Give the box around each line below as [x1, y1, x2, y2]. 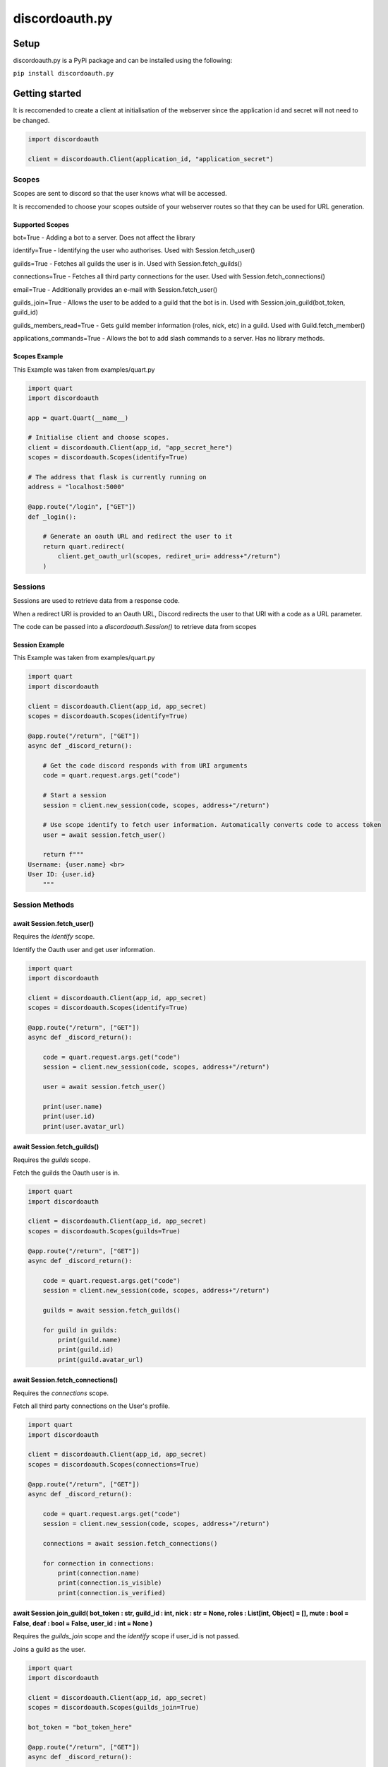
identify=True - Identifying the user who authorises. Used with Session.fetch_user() [13, 246, 255, 254]
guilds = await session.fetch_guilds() [42, 1306, 181, 1314]
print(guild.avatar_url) [57, 1356, 144, 1363]
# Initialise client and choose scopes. [28, 433, 169, 442]
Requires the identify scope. [13, 932, 95, 941]
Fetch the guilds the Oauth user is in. [13, 1168, 120, 1177]
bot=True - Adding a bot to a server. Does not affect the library [13, 233, 195, 242]
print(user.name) [42, 1103, 103, 1111]
